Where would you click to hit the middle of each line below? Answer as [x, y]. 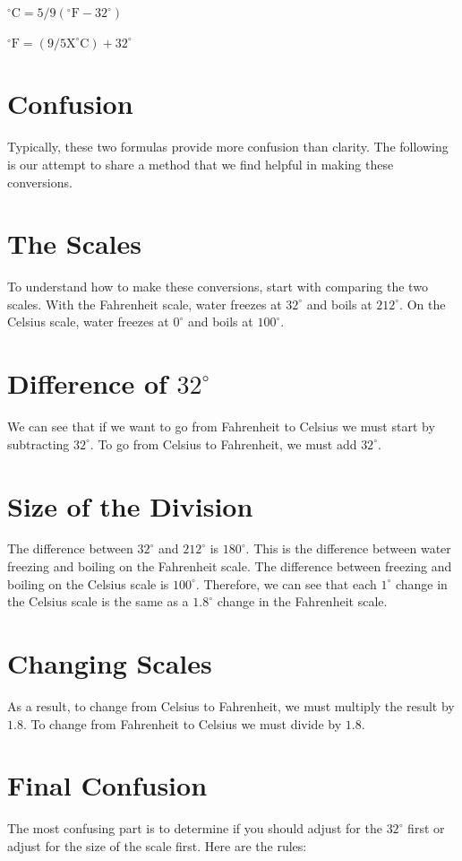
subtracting [38, 444]
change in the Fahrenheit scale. [302, 601]
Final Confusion [107, 785]
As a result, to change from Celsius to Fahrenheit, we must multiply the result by [231, 705]
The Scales [75, 244]
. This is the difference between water [348, 548]
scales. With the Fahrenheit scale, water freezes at [145, 304]
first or [426, 828]
